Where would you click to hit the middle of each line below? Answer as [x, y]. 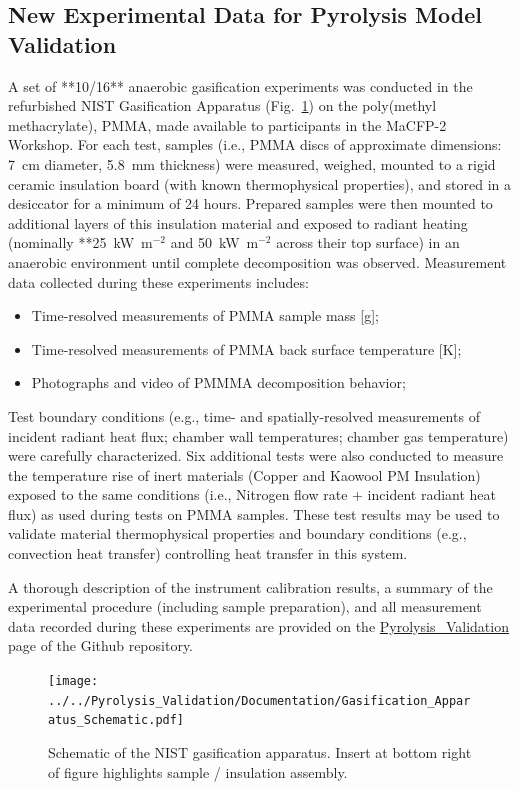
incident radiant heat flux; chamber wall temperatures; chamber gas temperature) [258, 435]
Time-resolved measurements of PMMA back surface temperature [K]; [246, 348]
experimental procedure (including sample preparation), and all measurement [245, 606]
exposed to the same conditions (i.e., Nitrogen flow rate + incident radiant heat [252, 494]
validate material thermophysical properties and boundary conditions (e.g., [237, 533]
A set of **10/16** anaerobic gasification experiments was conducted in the [240, 85]
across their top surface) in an [368, 242]
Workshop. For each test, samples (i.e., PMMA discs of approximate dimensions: [255, 144]
